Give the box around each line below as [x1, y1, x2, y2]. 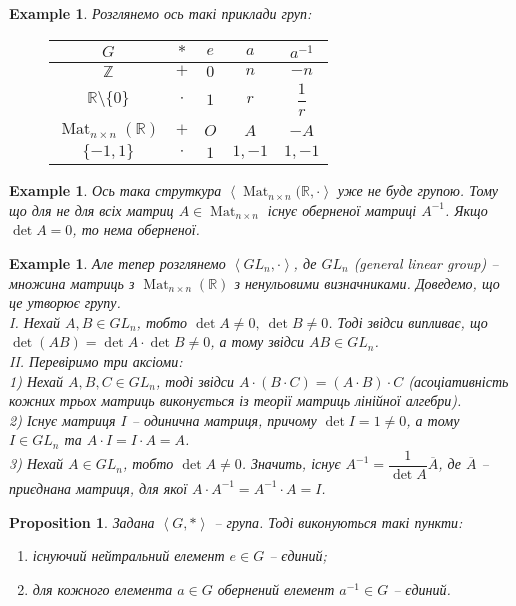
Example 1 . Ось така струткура [9, 180, 222, 201]
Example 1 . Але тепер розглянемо [9, 252, 226, 273]
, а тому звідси [210, 331, 305, 352]
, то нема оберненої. [72, 219, 200, 240]
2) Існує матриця [9, 409, 116, 430]
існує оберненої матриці [267, 199, 417, 220]
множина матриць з [9, 272, 135, 293]
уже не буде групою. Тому [337, 180, 499, 201]
